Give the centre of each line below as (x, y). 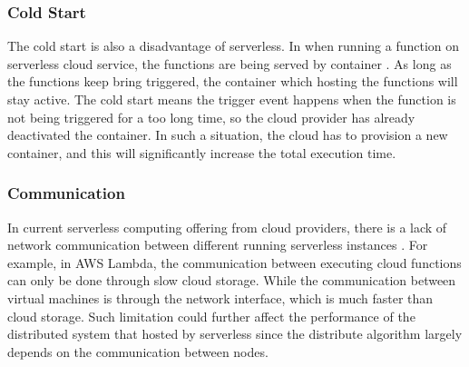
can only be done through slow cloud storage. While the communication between (232, 280)
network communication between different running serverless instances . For (218, 245)
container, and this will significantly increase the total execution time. (202, 152)
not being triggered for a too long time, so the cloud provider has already (211, 117)
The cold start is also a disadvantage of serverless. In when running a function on (234, 46)
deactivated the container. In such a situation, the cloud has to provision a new (228, 135)
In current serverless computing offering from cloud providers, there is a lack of (227, 227)
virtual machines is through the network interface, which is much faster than (220, 298)
